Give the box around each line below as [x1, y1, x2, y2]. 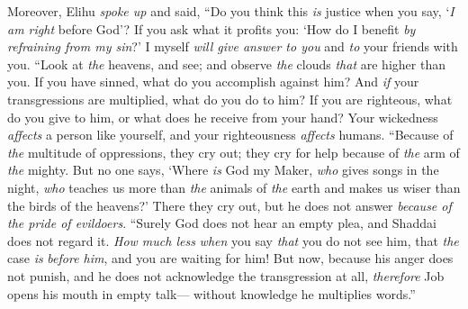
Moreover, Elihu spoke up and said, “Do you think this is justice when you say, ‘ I [7, 2, 454, 20]
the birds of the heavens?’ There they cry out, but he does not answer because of [7, 195, 452, 214]
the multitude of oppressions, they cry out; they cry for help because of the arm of [7, 142, 460, 161]
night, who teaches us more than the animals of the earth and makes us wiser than [7, 177, 461, 196]
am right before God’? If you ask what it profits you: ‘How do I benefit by [7, 19, 416, 38]
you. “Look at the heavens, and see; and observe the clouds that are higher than [7, 54, 445, 73]
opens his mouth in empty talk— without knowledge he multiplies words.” [7, 284, 416, 303]
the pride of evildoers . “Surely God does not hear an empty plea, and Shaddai [7, 214, 436, 232]
